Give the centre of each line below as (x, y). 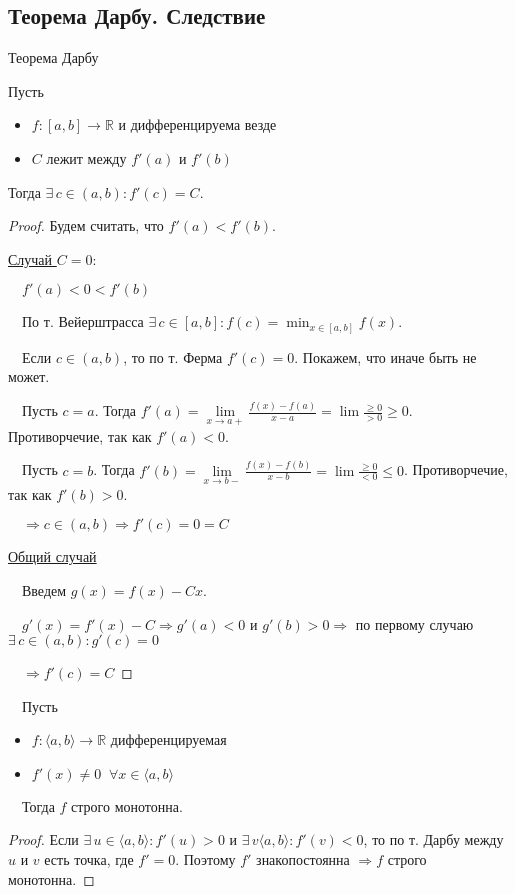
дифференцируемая (168, 739)
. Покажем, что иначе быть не (385, 356)
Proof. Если (43, 839)
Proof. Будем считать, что (86, 225)
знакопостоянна (303, 859)
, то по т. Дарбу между (433, 839)
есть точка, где (89, 859)
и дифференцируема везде (197, 124)
